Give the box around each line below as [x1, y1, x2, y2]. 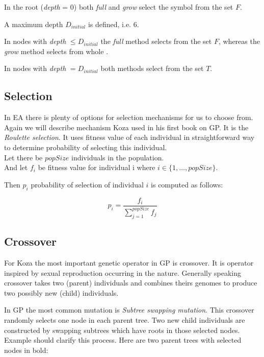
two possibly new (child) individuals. [4, 287, 119, 298]
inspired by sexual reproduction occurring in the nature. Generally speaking [4, 267, 242, 278]
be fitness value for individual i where [38, 162, 155, 173]
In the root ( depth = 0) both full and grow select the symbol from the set [4, 2, 233, 12]
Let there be [4, 152, 43, 162]
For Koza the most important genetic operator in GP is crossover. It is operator [4, 257, 254, 268]
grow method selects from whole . [4, 45, 109, 56]
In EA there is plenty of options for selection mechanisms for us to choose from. [4, 112, 253, 123]
